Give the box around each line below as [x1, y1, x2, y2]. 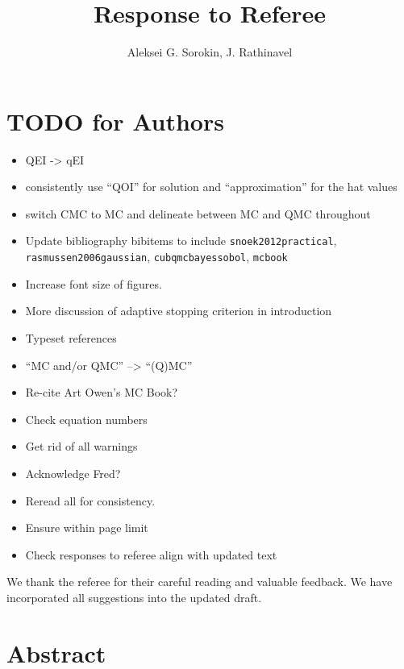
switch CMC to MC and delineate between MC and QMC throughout [25, 205, 371, 222]
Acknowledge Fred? [25, 464, 121, 481]
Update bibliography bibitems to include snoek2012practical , [25, 232, 337, 249]
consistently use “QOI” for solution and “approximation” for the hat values [25, 178, 398, 195]
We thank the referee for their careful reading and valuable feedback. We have [6, 573, 393, 590]
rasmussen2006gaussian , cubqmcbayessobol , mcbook [25, 248, 288, 265]
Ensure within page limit [25, 519, 148, 536]
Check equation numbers [25, 410, 148, 427]
